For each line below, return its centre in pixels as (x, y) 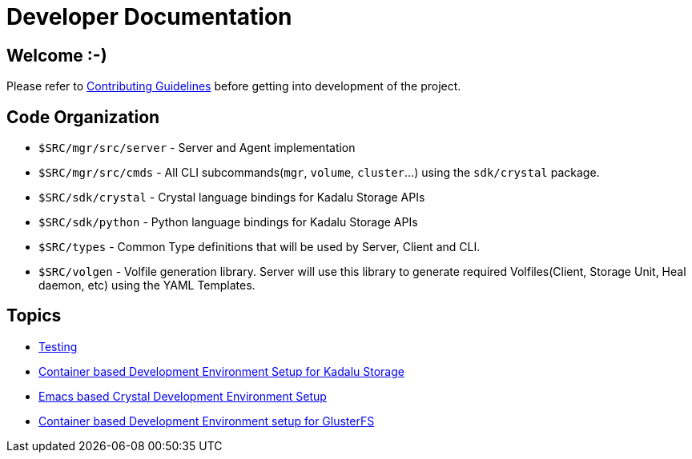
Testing (58, 346)
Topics (34, 316)
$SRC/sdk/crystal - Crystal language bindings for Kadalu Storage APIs (232, 198)
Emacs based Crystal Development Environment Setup (183, 396)
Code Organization (83, 117)
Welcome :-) (57, 55)
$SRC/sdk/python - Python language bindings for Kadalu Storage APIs (228, 222)
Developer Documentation (149, 17)
